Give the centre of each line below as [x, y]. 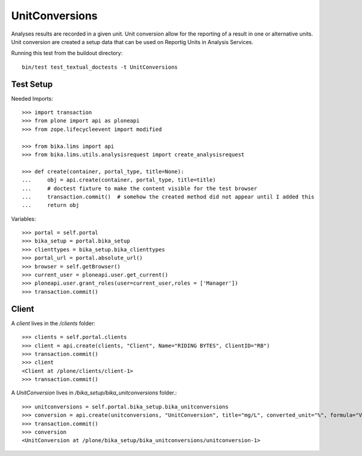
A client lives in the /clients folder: [53, 323]
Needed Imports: [32, 98]
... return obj [51, 205]
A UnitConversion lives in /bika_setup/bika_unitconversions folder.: [94, 393]
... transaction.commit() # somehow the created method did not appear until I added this [168, 197]
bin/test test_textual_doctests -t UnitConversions [100, 67]
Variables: [24, 219]
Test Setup [32, 84]
